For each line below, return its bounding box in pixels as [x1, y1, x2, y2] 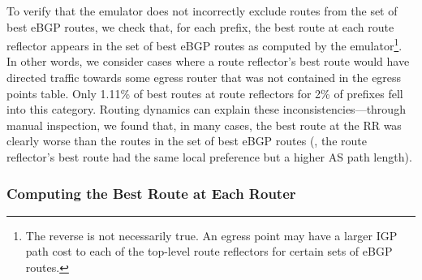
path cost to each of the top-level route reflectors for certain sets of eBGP [25, 243, 393, 260]
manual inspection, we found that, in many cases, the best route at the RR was [6, 116, 402, 133]
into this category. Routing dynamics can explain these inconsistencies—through [6, 101, 406, 118]
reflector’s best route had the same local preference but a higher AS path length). [6, 149, 412, 165]
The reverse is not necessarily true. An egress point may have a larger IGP [25, 226, 398, 243]
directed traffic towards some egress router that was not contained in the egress [6, 69, 402, 86]
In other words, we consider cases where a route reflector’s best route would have [6, 53, 410, 70]
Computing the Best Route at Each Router [6, 183, 296, 203]
